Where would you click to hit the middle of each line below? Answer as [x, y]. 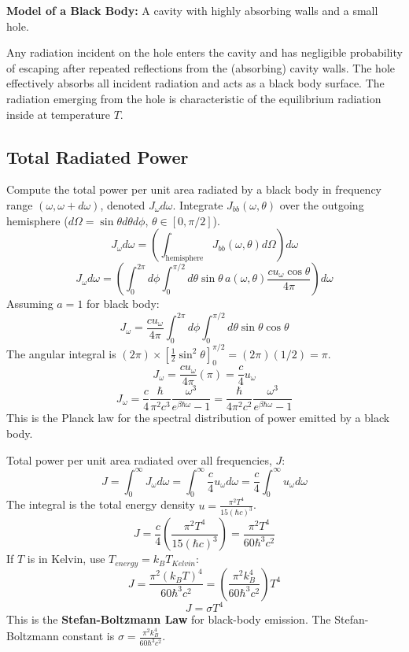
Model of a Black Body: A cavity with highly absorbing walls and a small [192, 10]
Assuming [30, 304]
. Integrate [198, 204]
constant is [88, 636]
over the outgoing [322, 204]
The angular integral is [61, 353]
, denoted [123, 204]
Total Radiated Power [98, 156]
